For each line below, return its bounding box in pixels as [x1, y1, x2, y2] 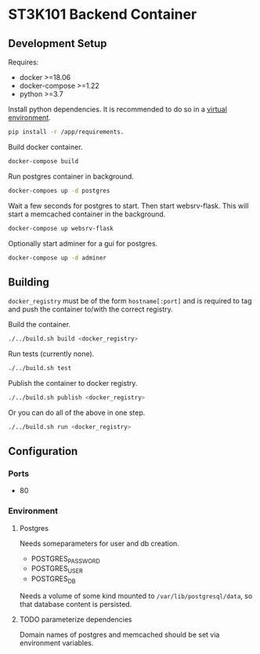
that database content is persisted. [19, 600, 132, 609]
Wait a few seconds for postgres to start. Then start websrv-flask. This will [8, 201, 249, 210]
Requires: [8, 57, 39, 67]
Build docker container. [8, 142, 83, 151]
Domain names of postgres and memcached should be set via [19, 630, 220, 640]
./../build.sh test [8, 365, 72, 372]
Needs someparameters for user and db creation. [19, 539, 180, 548]
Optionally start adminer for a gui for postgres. [8, 238, 158, 248]
